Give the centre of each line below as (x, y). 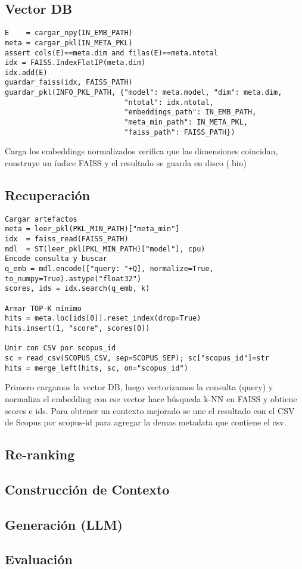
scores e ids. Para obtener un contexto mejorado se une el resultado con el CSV (150, 410)
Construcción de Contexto (87, 489)
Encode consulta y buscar (56, 259)
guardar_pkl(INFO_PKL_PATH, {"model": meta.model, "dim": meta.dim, (144, 93)
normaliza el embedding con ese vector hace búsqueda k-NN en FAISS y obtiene (151, 398)
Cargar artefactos (41, 219)
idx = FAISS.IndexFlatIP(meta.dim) (75, 63)
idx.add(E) (26, 72)
